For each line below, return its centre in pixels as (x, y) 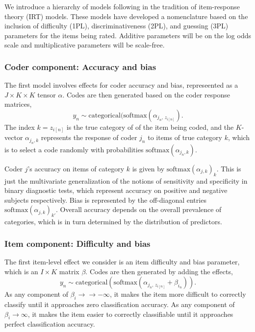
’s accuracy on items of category (76, 168)
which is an (21, 271)
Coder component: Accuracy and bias (80, 66)
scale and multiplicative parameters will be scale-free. (85, 45)
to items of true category (185, 137)
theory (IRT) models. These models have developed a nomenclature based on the (126, 16)
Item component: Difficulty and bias (77, 243)
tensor (47, 94)
